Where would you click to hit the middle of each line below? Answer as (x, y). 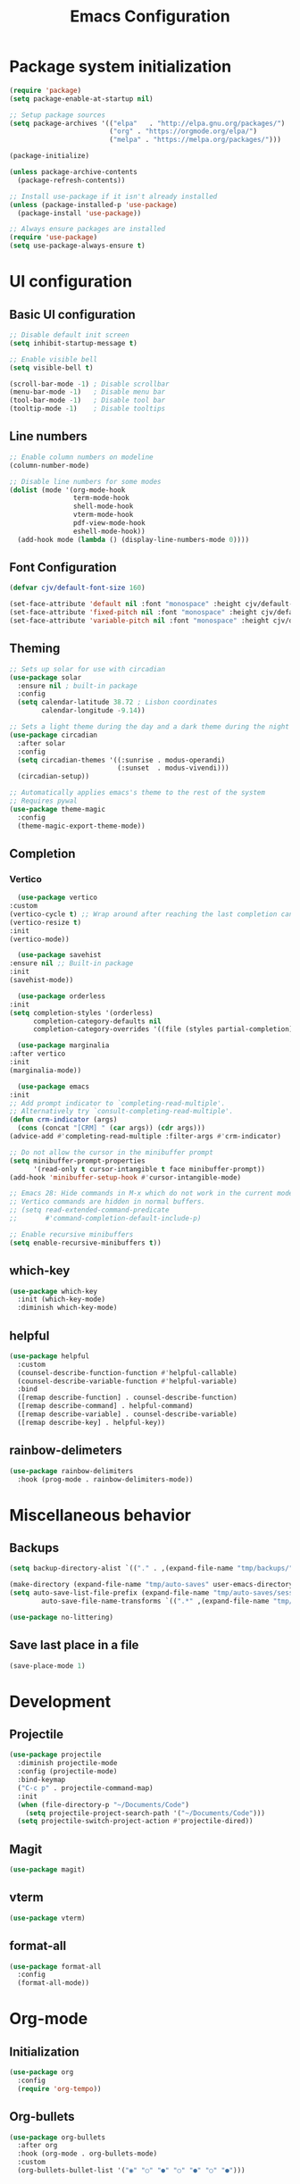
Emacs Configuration (150, 17)
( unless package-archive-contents (74, 172)
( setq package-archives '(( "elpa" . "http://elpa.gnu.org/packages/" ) (147, 123)
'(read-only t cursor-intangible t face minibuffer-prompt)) (149, 1169)
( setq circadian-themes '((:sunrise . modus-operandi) (121, 760)
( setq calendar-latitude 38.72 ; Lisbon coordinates (117, 703)
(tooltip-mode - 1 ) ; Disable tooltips (87, 409)
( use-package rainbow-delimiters (71, 1471)
